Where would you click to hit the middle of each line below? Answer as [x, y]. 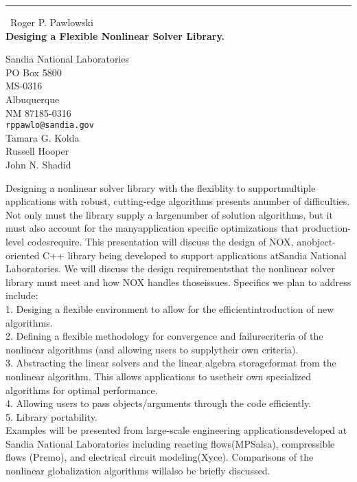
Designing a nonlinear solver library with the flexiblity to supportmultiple [161, 187]
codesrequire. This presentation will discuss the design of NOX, [160, 241]
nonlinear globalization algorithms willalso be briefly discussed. [138, 471]
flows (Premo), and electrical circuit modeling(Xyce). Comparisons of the [160, 457]
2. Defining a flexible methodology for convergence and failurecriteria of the [164, 336]
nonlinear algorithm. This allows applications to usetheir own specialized [159, 376]
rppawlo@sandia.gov [50, 125]
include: [22, 295]
